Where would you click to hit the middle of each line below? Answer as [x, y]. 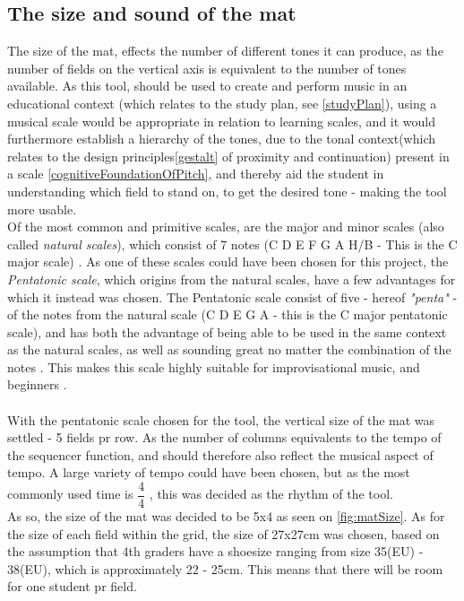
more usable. [42, 209]
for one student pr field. [72, 586]
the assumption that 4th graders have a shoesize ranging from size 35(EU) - [215, 551]
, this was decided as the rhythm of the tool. [271, 494]
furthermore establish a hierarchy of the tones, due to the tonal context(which [221, 139]
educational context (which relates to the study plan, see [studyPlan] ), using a [222, 103]
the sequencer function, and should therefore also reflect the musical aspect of [220, 454]
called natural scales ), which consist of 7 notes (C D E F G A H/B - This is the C [232, 244]
